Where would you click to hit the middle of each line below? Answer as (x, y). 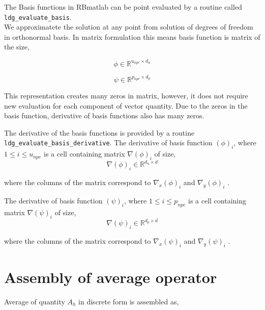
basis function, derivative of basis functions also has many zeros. (104, 115)
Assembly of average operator (111, 277)
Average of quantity (35, 301)
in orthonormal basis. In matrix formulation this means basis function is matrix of (132, 36)
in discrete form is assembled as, (129, 301)
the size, (17, 47)
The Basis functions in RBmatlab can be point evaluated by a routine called (123, 7)
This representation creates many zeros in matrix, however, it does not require (126, 95)
